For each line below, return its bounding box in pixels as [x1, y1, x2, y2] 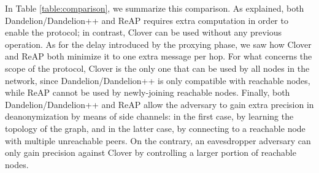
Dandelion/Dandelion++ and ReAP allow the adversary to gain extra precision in [5, 98, 314, 110]
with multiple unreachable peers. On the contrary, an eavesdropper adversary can [5, 134, 311, 147]
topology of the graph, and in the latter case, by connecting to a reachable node [5, 121, 306, 134]
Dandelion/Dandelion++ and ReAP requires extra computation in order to [5, 13, 288, 26]
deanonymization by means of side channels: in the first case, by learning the [5, 110, 294, 123]
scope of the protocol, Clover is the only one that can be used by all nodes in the [5, 61, 310, 74]
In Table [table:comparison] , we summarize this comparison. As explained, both [5, 2, 304, 14]
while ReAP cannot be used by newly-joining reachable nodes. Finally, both [5, 86, 290, 99]
